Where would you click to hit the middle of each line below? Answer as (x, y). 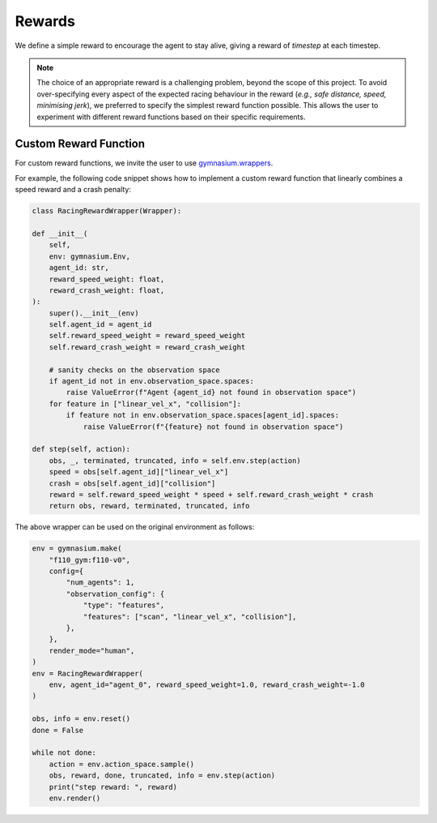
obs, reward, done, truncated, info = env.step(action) (162, 776)
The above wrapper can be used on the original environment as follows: (135, 527)
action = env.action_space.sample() (121, 764)
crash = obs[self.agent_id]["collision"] (132, 483)
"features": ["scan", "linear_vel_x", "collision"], (190, 617)
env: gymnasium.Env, (90, 256)
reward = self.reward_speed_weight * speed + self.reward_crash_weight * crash (211, 494)
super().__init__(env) (94, 313)
